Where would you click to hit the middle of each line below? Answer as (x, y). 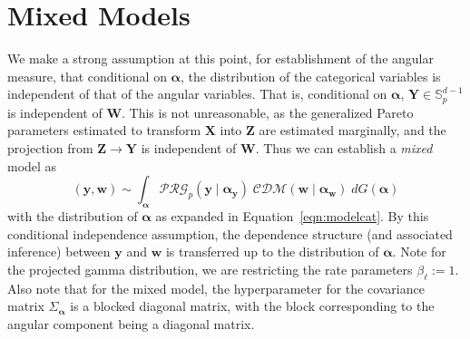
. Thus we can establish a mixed (344, 147)
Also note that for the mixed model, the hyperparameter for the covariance (216, 288)
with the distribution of (73, 215)
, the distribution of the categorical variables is (310, 76)
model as (32, 165)
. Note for (419, 252)
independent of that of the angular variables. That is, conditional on (197, 94)
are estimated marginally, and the (352, 130)
